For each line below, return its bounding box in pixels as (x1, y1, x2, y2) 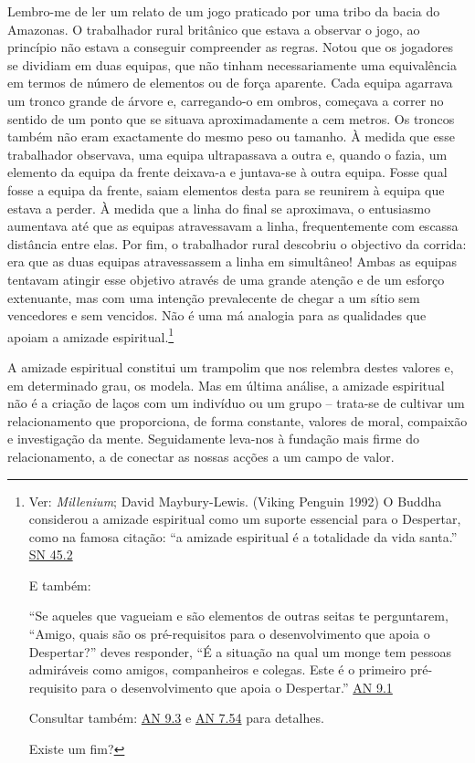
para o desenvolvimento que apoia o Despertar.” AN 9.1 (81, 677, 393, 696)
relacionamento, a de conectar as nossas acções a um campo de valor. (7, 446, 395, 465)
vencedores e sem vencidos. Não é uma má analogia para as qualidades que (7, 306, 427, 325)
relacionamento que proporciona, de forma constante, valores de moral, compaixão (7, 411, 468, 430)
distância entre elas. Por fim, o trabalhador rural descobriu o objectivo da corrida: (7, 234, 467, 253)
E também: (28, 575, 91, 594)
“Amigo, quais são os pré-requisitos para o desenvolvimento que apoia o (28, 624, 430, 643)
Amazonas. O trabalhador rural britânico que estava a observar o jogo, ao (7, 19, 420, 38)
